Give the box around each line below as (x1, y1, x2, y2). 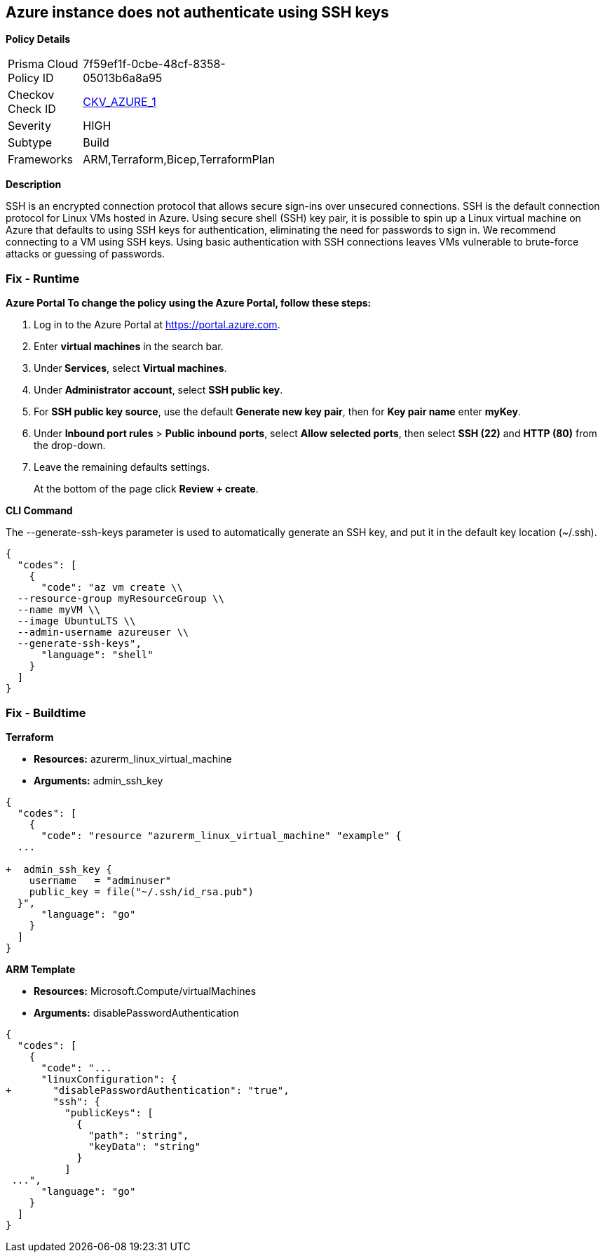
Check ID (8, 102, 56, 116)
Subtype (8, 135, 53, 150)
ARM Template (6, 963, 76, 975)
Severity (8, 119, 51, 133)
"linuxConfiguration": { (41, 1073, 177, 1085)
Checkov (8, 88, 55, 102)
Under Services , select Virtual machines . (34, 362, 227, 375)
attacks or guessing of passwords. (6, 248, 165, 260)
